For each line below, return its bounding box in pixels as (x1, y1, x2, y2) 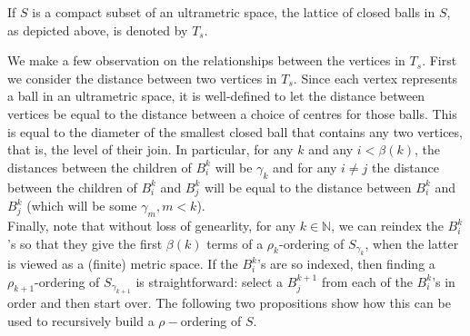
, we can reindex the (331, 216, 444, 235)
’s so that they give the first (7, 233, 163, 252)
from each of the (321, 272, 413, 291)
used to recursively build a (7, 311, 155, 330)
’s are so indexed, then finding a (256, 254, 435, 273)
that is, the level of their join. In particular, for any (7, 140, 294, 159)
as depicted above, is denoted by (7, 20, 188, 39)
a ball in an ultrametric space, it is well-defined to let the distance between (7, 86, 425, 105)
